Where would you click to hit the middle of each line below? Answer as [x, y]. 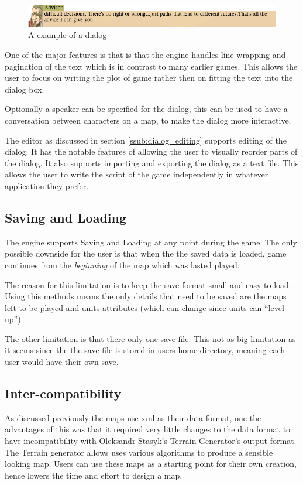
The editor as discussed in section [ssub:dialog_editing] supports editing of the [146, 140]
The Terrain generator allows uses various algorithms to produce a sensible [139, 452]
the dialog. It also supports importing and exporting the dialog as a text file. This [152, 163]
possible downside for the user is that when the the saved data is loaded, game [146, 253]
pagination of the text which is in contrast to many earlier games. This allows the [151, 66]
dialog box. [25, 89]
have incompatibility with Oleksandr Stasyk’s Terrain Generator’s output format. [151, 441]
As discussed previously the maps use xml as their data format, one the [133, 417]
